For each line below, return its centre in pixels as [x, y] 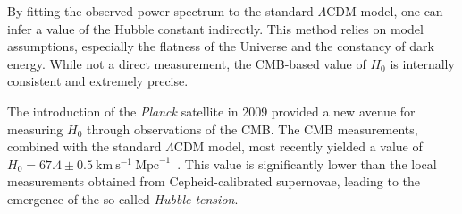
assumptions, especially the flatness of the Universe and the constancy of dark [221, 46]
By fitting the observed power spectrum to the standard [160, 11]
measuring [35, 128]
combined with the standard [84, 146]
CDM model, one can [385, 11]
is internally [422, 63]
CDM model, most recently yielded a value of [298, 146]
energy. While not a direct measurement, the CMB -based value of [187, 63]
